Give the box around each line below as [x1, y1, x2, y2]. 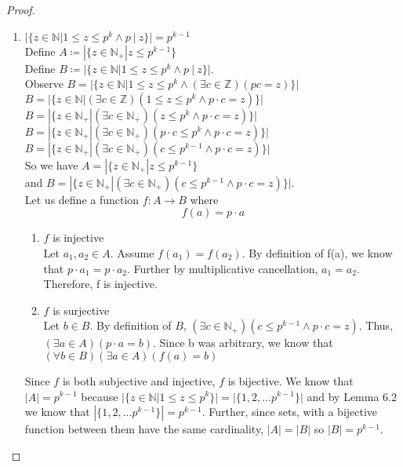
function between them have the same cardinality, [24, 421, 264, 437]
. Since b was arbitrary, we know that [153, 334, 333, 351]
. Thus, [358, 317, 394, 334]
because [81, 388, 118, 404]
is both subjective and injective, [62, 372, 216, 389]
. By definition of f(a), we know [241, 244, 393, 261]
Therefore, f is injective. [43, 275, 158, 292]
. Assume [110, 244, 154, 261]
